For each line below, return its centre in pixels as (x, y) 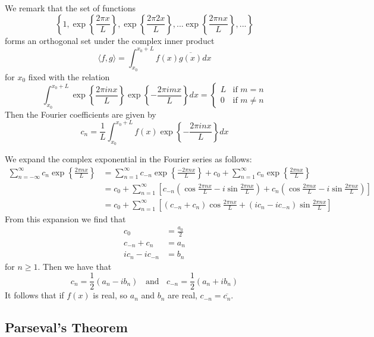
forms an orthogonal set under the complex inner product (110, 40)
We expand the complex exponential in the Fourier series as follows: (128, 158)
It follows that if (34, 295)
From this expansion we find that (65, 218)
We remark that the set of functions (70, 8)
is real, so (110, 295)
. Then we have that (75, 266)
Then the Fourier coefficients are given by (81, 114)
